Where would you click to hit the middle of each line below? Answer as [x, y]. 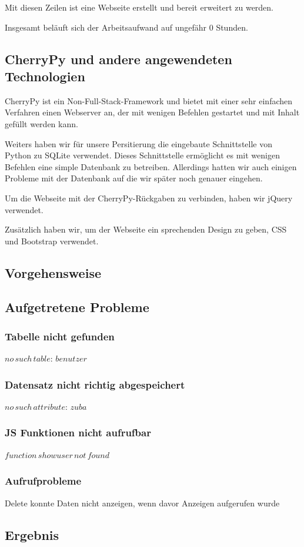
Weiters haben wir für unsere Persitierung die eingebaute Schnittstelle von [138, 143]
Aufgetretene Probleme [77, 307]
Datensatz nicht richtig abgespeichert [95, 384]
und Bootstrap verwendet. [52, 241]
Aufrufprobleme [43, 481]
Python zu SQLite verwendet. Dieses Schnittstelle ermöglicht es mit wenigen [142, 155]
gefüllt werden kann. [41, 123]
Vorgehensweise [53, 272]
